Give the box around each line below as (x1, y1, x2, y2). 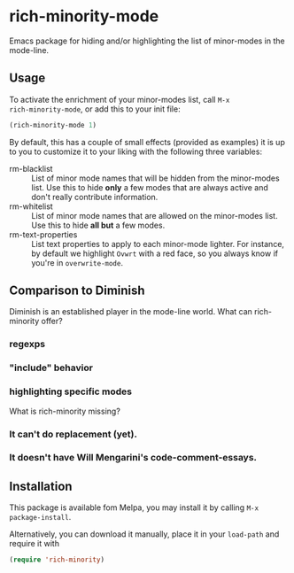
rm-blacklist (9, 163, 53, 174)
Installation (9, 478, 73, 493)
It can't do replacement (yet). (9, 428, 137, 440)
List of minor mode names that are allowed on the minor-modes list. (31, 210, 278, 221)
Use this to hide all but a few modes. (31, 220, 166, 230)
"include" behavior (9, 361, 93, 374)
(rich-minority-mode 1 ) (9, 120, 97, 129)
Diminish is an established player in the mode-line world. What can (9, 306, 252, 317)
